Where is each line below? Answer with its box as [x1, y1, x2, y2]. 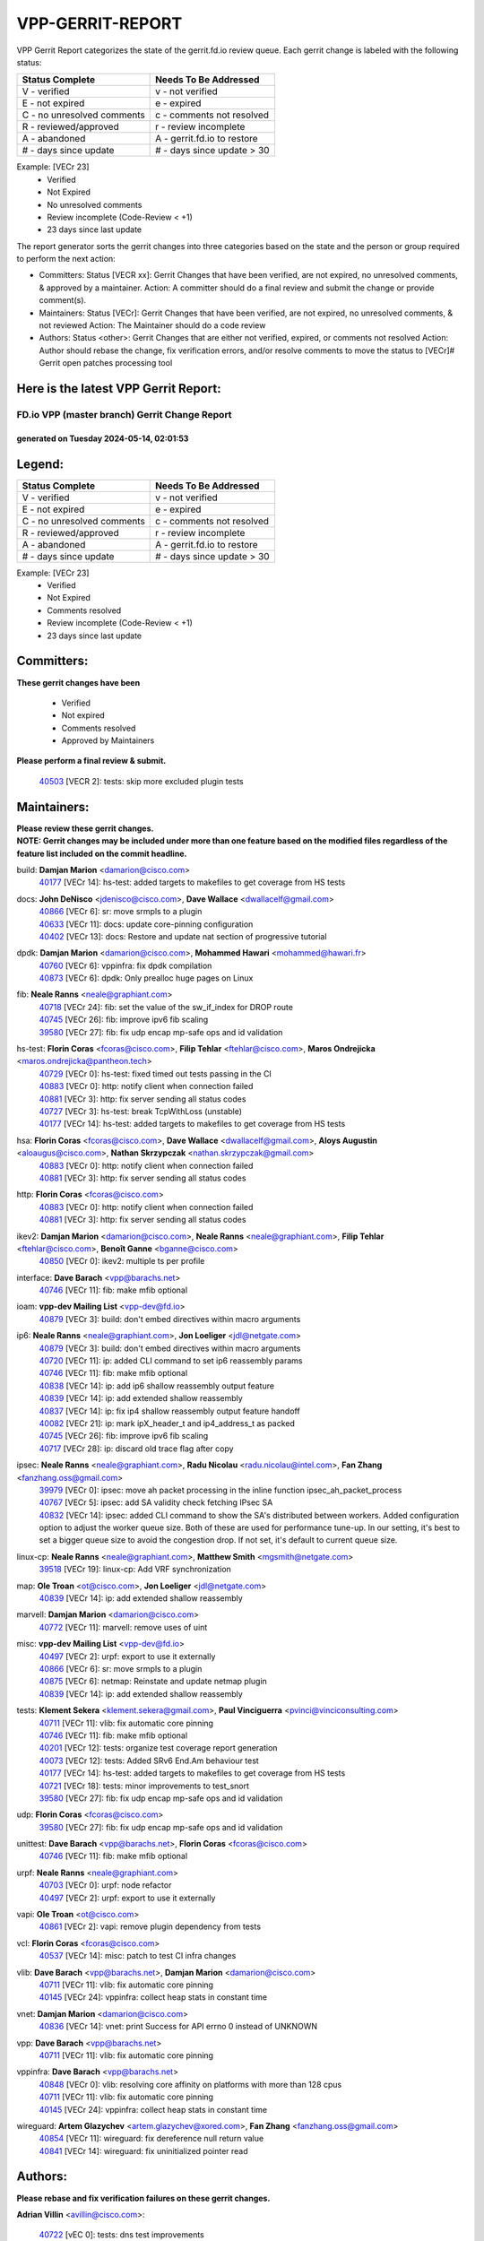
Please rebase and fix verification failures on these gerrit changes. [16, 2193, 271, 2203]
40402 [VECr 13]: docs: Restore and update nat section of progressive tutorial [39, 930, 327, 941]
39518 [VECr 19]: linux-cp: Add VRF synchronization [39, 1564, 232, 1575]
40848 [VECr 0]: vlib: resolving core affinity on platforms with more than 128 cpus [39, 2079, 342, 2090]
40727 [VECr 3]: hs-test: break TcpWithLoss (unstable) [39, 1105, 242, 1116]
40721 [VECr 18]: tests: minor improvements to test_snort [39, 1780, 250, 1791]
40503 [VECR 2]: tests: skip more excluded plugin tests [39, 775, 244, 786]
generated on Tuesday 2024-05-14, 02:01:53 [16, 433, 189, 444]
